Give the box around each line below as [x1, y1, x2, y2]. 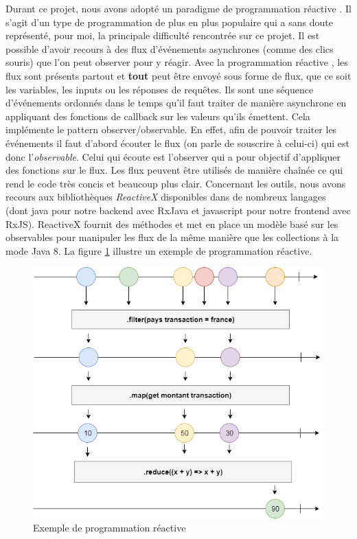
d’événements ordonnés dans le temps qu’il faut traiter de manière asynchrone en [5, 95, 347, 110]
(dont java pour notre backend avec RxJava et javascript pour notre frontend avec [5, 203, 351, 217]
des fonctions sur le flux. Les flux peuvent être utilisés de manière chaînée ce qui [5, 163, 343, 177]
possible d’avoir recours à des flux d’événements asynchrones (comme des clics [5, 41, 334, 56]
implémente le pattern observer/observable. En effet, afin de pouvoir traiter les [5, 122, 337, 137]
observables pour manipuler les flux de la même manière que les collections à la [5, 230, 339, 244]
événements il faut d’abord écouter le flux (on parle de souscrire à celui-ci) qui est [5, 135, 349, 150]
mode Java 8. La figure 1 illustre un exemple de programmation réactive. [5, 243, 312, 257]
